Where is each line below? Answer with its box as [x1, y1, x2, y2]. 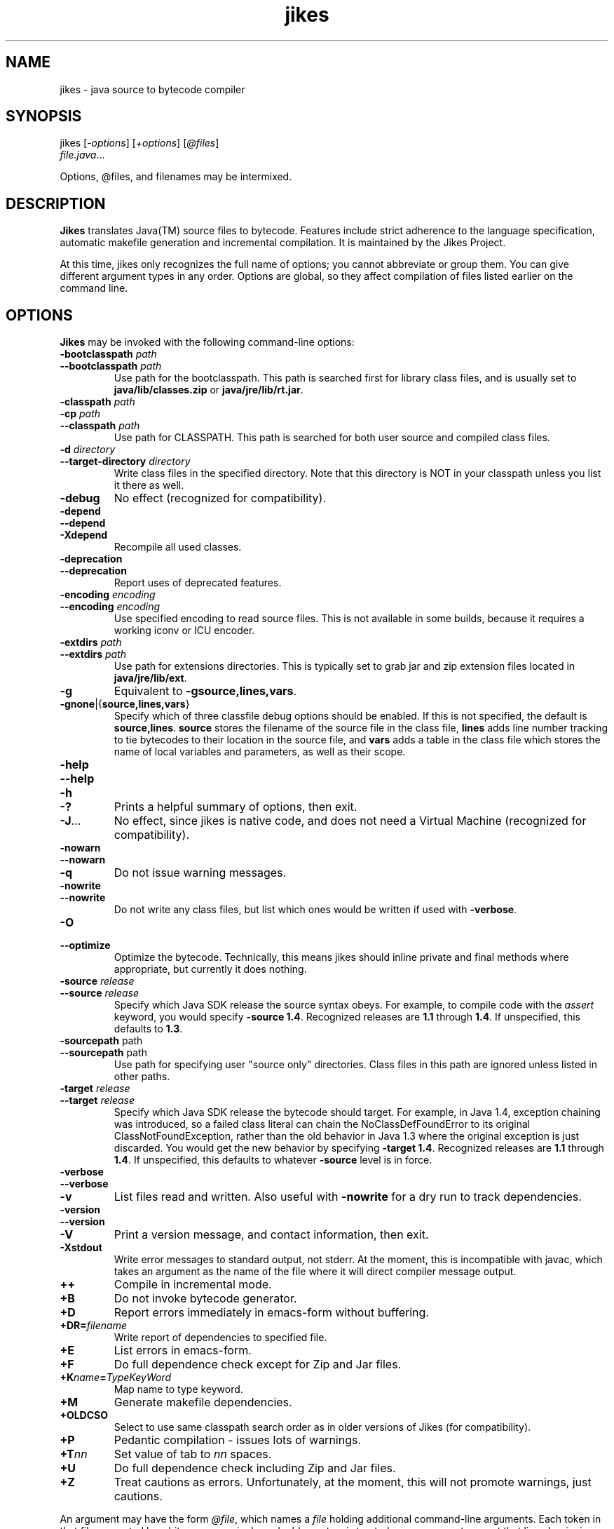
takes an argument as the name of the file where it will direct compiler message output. [114, 1265, 517, 1278]
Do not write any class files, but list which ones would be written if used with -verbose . [114, 903, 517, 916]
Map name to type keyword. [114, 1383, 243, 1396]
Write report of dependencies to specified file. [114, 1331, 327, 1344]
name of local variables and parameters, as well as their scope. [114, 746, 406, 758]
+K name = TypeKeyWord [60, 1371, 171, 1384]
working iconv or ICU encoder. [114, 624, 255, 637]
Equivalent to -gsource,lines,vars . [114, 684, 297, 699]
